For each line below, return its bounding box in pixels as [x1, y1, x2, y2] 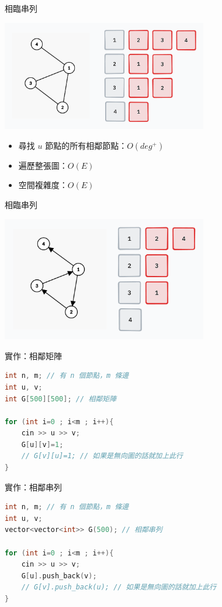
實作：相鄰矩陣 [5, 349, 62, 362]
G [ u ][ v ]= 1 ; [21, 440, 64, 449]
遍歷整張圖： [18, 159, 68, 171]
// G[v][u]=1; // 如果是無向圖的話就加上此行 [21, 452, 183, 461]
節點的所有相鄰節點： [45, 139, 127, 151]
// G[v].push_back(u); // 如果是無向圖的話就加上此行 [21, 583, 217, 592]
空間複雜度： [18, 179, 68, 191]
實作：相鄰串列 [5, 480, 62, 493]
